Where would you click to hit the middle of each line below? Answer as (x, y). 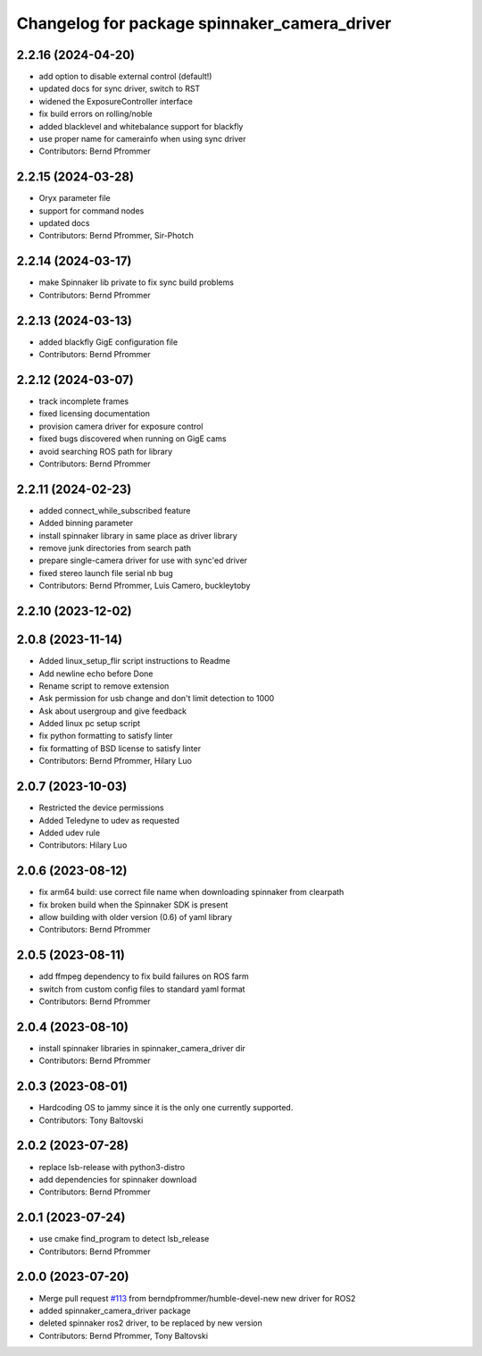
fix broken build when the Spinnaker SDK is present (133, 904)
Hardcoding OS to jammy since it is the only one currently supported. (166, 1108)
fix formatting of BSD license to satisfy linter (120, 748)
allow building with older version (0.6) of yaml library (135, 917)
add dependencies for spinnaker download (118, 1179)
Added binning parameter (86, 523)
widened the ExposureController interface (116, 101)
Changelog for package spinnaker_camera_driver (204, 23)
